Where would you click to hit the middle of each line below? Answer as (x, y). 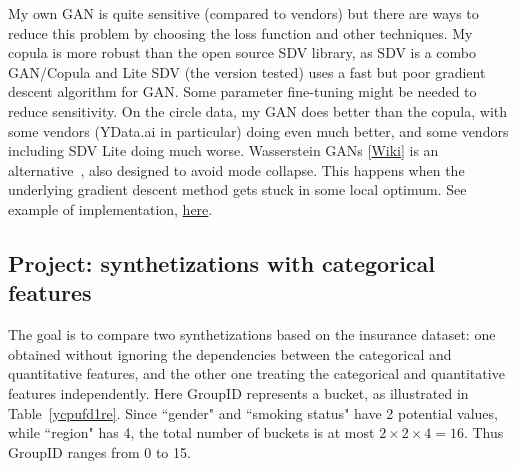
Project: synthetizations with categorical (222, 262)
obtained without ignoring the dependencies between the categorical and (230, 353)
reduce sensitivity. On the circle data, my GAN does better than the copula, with (257, 110)
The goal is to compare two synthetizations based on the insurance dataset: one (252, 334)
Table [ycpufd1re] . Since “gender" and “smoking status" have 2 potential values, (253, 412)
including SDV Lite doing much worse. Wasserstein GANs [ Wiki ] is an (223, 150)
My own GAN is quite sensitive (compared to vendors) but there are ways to (243, 13)
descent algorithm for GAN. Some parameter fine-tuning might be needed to (242, 91)
